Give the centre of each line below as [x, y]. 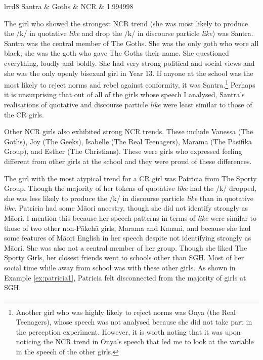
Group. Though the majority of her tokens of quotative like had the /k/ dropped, [130, 188]
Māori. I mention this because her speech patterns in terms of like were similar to [130, 217]
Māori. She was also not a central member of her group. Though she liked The [126, 247]
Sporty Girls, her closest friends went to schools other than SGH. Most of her [124, 257]
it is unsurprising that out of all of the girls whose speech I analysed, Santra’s [124, 94]
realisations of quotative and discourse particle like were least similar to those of [128, 104]
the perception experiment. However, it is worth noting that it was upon [128, 331]
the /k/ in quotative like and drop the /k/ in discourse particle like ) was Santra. [129, 33]
